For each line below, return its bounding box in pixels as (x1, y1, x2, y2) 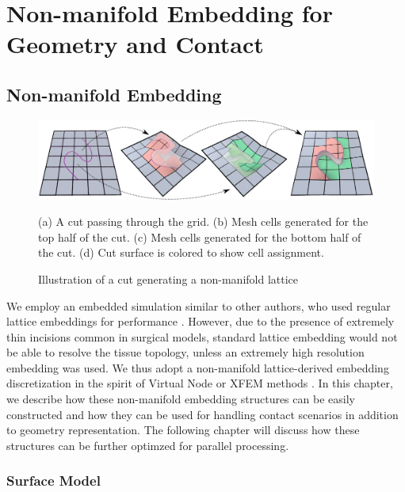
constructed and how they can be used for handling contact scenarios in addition (6, 406, 399, 422)
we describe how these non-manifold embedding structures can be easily (6, 391, 355, 407)
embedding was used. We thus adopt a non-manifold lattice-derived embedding (6, 359, 389, 376)
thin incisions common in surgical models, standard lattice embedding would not (6, 328, 398, 345)
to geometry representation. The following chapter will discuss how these (6, 421, 360, 438)
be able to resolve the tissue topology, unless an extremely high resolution (6, 344, 365, 360)
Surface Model (6, 471, 101, 490)
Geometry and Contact (6, 28, 264, 60)
